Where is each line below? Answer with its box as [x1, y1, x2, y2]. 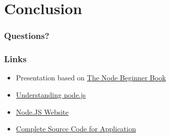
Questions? [4, 29, 50, 42]
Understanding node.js [16, 89, 86, 100]
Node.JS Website [16, 106, 69, 117]
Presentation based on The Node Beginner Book [16, 72, 166, 83]
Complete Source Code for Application [16, 123, 136, 134]
